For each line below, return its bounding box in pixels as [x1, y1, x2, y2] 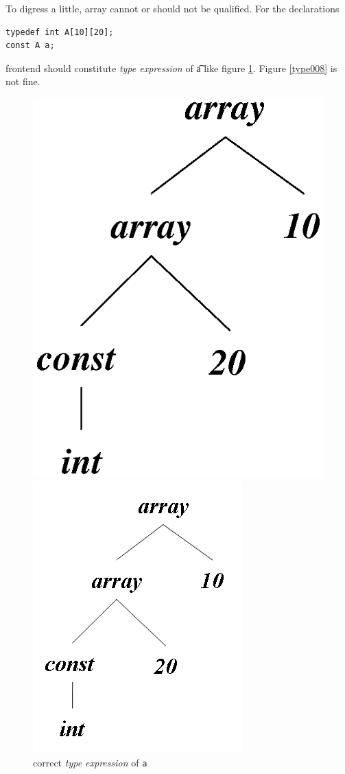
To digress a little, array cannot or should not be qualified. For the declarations [5, 1, 340, 15]
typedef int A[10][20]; [5, 27, 114, 37]
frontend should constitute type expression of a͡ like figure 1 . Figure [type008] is [5, 60, 337, 75]
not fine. [5, 74, 40, 89]
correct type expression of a [33, 755, 147, 769]
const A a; [5, 40, 55, 51]
